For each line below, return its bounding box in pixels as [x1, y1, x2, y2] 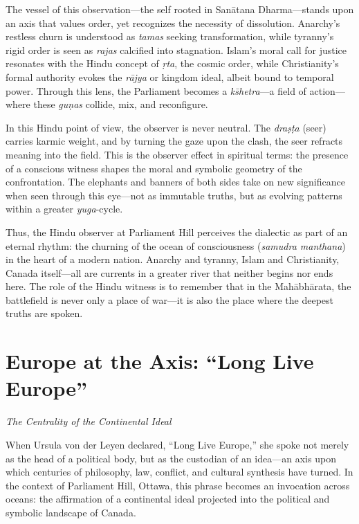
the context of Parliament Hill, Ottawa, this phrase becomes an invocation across [6, 478, 350, 492]
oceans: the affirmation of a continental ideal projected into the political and [6, 491, 330, 506]
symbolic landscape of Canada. [6, 505, 136, 519]
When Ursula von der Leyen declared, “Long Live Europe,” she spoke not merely [6, 437, 349, 451]
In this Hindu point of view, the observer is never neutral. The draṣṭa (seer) [6, 120, 326, 134]
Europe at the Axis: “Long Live [6, 347, 314, 375]
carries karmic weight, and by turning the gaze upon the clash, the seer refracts [6, 134, 343, 148]
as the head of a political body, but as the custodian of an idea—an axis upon [6, 451, 336, 465]
